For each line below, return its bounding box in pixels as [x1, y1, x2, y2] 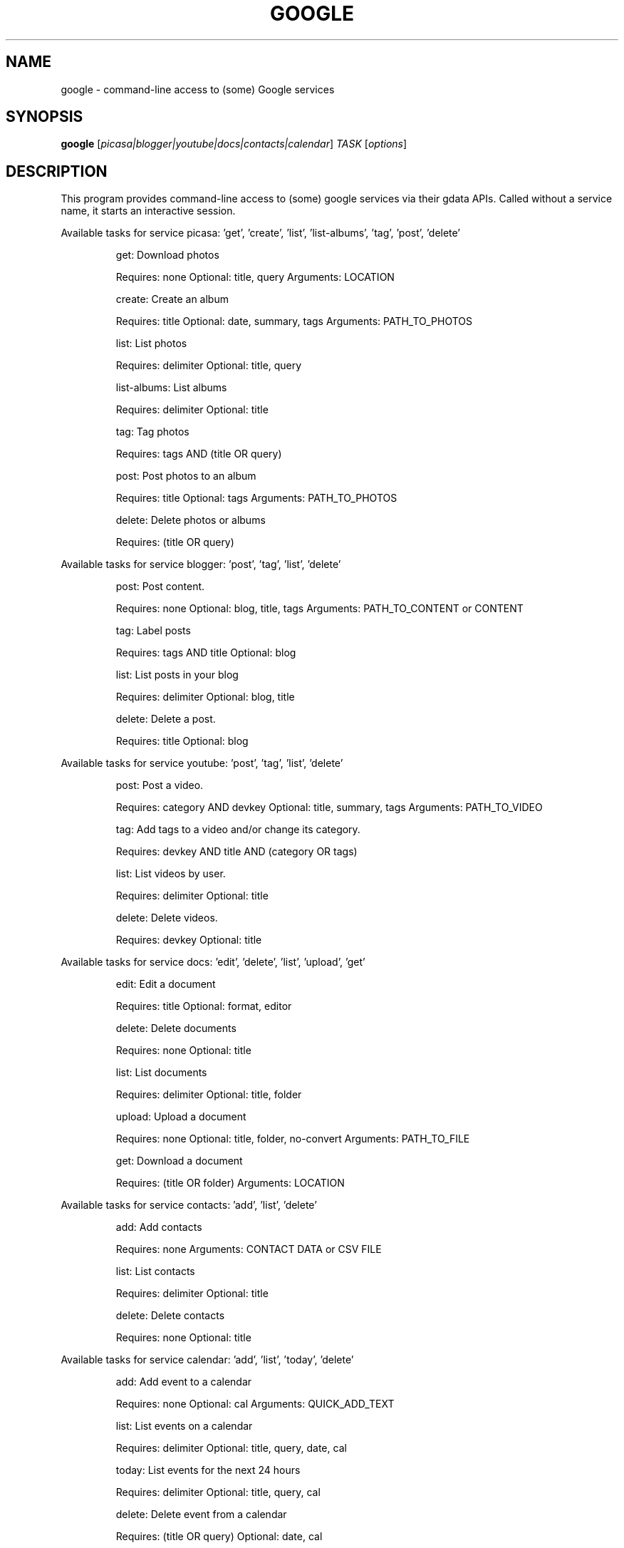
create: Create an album [115, 293, 229, 306]
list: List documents [115, 1066, 207, 1079]
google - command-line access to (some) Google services [61, 83, 335, 96]
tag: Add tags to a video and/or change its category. [115, 823, 360, 836]
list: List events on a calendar [115, 1420, 253, 1433]
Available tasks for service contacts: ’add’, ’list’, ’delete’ [61, 1199, 317, 1212]
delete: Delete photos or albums [115, 514, 266, 527]
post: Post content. [115, 580, 205, 593]
